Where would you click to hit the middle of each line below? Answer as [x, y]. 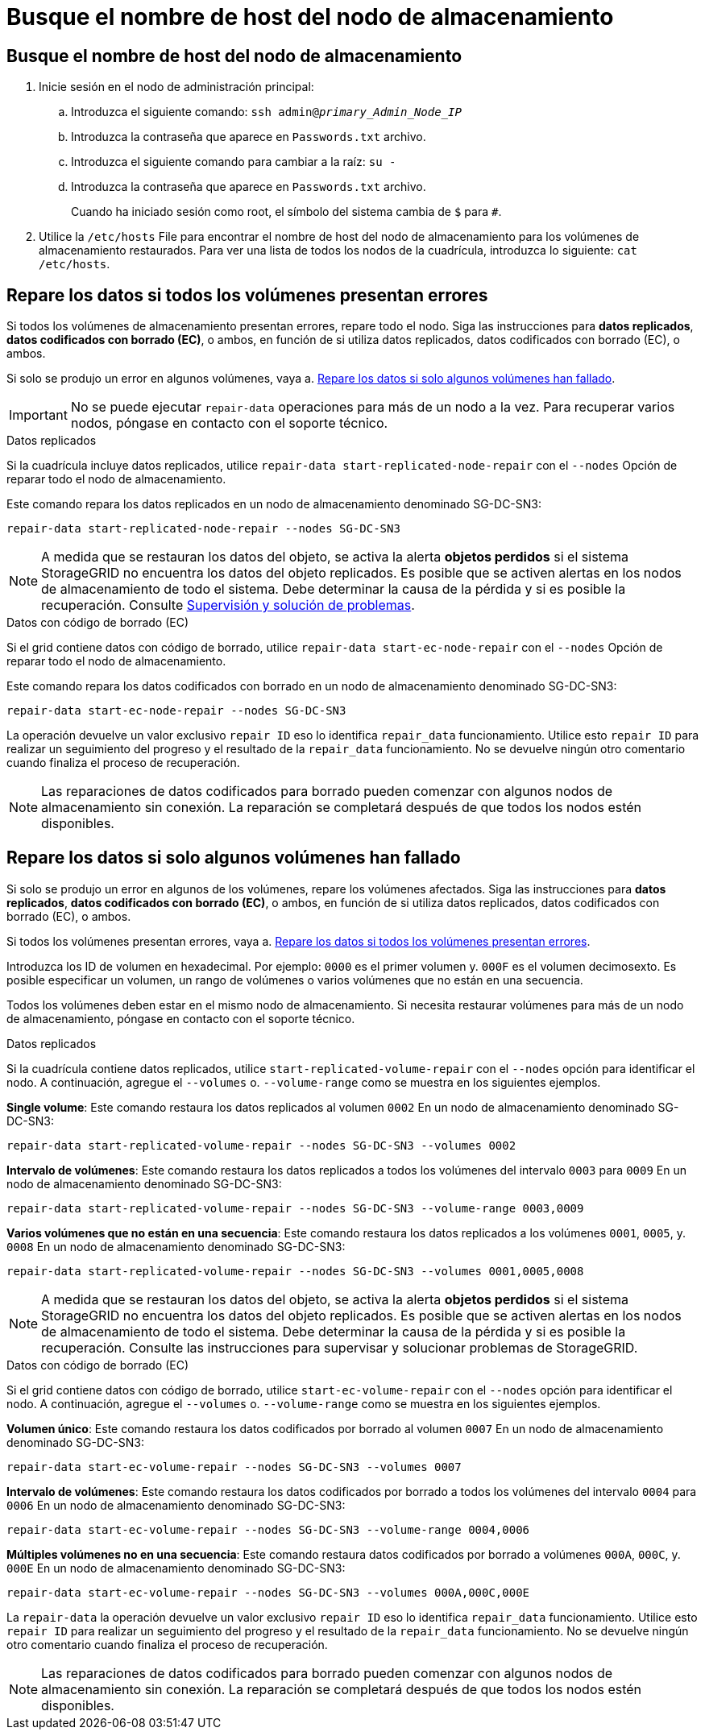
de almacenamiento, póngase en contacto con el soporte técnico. [181, 1018]
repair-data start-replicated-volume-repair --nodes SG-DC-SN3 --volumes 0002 [261, 1145]
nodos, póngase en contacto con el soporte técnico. [229, 423]
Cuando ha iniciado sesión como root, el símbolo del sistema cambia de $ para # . [286, 212]
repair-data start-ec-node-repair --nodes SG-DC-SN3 [176, 711]
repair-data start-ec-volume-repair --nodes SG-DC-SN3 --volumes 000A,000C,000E [268, 1592]
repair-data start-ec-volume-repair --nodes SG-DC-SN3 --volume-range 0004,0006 [268, 1529]
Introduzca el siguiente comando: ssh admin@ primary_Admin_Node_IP [266, 112]
